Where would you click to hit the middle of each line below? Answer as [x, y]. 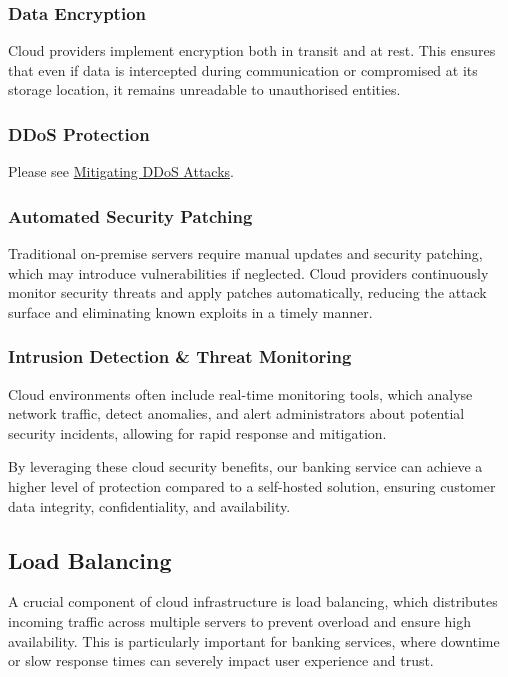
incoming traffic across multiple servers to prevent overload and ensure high [240, 620]
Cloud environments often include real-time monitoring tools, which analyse [240, 393]
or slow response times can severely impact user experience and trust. [221, 660]
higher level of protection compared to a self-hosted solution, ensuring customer [252, 486]
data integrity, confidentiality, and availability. [149, 505]
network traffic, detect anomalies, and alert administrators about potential [236, 413]
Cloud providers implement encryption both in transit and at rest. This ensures [252, 50]
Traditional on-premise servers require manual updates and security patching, [245, 253]
